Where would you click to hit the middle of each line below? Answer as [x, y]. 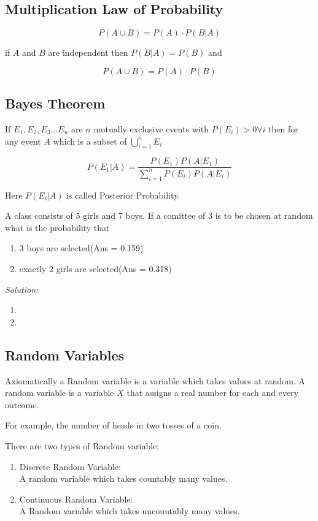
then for [283, 129]
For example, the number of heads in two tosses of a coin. [113, 425]
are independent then [88, 52]
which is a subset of [90, 141]
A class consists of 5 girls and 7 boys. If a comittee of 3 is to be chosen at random [159, 215]
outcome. [22, 404]
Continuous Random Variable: [76, 499]
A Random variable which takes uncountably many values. [130, 511]
